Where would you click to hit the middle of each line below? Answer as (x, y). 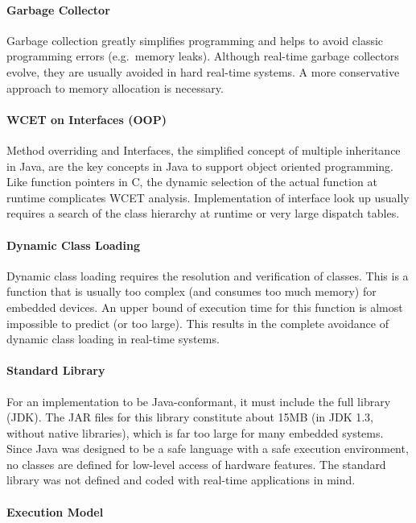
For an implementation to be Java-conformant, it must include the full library (199, 401)
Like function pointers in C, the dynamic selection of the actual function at (192, 182)
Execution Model (55, 511)
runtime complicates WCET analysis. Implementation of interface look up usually (208, 197)
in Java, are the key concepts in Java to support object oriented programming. (200, 166)
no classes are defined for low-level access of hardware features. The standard (196, 464)
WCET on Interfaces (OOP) (86, 119)
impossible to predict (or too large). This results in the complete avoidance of (198, 323)
